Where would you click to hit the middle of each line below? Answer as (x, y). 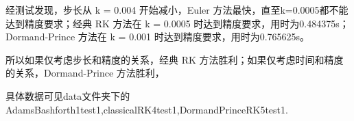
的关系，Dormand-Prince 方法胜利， (85, 73)
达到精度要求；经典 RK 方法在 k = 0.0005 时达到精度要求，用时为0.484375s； (177, 23)
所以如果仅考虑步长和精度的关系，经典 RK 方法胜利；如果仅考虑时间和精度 (175, 59)
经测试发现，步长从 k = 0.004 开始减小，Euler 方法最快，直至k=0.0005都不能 (177, 10)
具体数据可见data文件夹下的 (68, 95)
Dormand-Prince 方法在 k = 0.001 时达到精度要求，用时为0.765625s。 (158, 37)
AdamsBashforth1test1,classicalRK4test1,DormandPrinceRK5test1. (147, 109)
